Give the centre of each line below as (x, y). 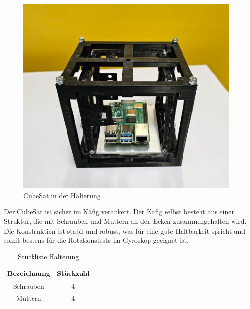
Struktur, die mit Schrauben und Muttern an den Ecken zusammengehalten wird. (125, 221)
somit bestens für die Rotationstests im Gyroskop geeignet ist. (96, 240)
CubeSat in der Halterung (62, 195)
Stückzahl (73, 273)
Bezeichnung (29, 273)
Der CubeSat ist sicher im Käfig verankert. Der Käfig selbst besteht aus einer (119, 211)
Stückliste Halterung (49, 256)
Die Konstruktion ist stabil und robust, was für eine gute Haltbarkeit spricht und (125, 230)
